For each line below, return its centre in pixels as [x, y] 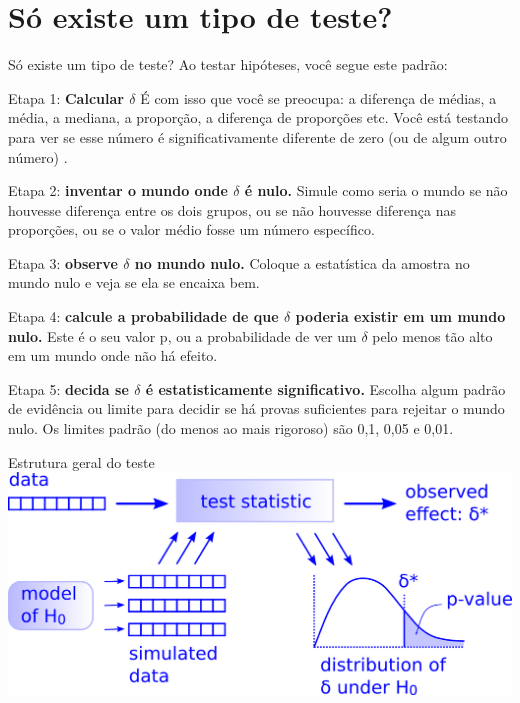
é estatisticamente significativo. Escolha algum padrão [325, 388]
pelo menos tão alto [432, 335]
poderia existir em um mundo [400, 316]
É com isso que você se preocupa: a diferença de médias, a [318, 97]
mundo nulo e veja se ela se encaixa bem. [134, 282]
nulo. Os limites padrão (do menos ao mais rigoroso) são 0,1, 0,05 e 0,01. [231, 428]
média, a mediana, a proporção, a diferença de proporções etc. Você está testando [258, 117]
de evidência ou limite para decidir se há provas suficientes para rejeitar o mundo [256, 408]
